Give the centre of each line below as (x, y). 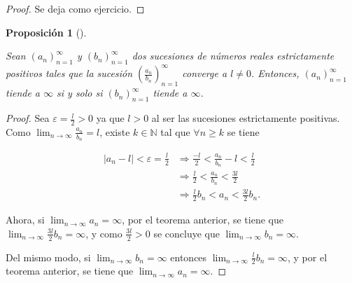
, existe (115, 131)
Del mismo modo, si (48, 257)
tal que (175, 131)
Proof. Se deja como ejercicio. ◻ (75, 8)
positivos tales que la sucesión (69, 73)
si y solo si (80, 93)
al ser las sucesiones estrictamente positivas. (246, 118)
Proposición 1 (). (46, 32)
